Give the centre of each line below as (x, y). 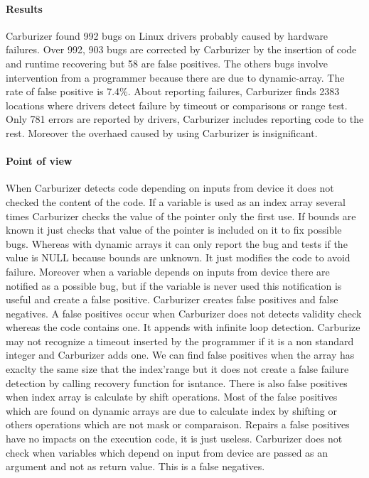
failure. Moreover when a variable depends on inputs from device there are (168, 271)
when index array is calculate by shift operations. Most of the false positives (172, 397)
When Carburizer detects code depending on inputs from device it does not (170, 188)
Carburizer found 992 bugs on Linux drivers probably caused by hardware (167, 35)
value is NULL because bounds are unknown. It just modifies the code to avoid (178, 257)
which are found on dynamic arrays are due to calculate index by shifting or (171, 410)
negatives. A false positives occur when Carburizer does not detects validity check (184, 313)
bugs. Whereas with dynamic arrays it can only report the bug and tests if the (177, 243)
